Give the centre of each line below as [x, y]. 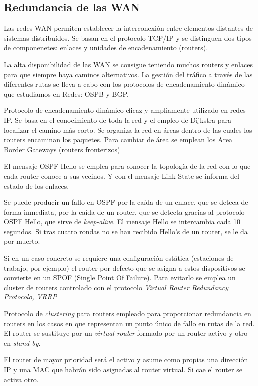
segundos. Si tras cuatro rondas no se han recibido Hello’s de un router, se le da [126, 231]
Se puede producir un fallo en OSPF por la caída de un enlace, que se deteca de [126, 202]
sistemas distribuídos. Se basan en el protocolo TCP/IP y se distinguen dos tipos [128, 38]
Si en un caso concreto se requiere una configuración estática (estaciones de [119, 258]
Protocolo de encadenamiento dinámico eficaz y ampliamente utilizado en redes [125, 110]
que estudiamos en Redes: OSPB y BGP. [66, 93]
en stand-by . [22, 342]
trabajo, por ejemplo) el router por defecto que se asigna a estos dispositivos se [125, 267]
